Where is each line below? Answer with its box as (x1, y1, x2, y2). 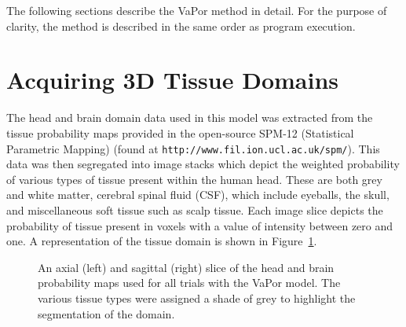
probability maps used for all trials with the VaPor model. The (38, 274, 341, 291)
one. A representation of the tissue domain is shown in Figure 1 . (6, 233, 317, 249)
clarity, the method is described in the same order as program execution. (6, 17, 356, 34)
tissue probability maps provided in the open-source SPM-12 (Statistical (6, 124, 354, 141)
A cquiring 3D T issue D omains (6, 64, 338, 96)
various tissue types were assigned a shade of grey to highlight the (38, 289, 356, 306)
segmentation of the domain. (38, 305, 175, 321)
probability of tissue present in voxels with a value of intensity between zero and (6, 217, 393, 233)
